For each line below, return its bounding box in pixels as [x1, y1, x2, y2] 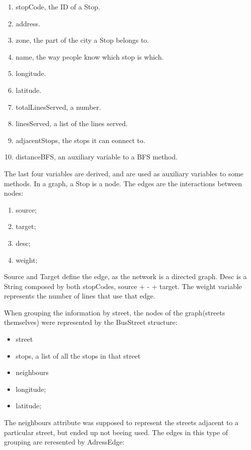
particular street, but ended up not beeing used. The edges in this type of [4, 427, 228, 437]
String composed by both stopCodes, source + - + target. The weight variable [4, 281, 242, 291]
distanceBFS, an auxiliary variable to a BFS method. [15, 151, 178, 162]
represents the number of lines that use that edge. [4, 291, 155, 301]
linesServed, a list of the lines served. [15, 118, 128, 129]
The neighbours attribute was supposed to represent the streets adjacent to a [4, 417, 239, 428]
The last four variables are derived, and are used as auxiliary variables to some [4, 168, 244, 178]
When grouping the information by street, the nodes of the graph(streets [4, 307, 225, 317]
